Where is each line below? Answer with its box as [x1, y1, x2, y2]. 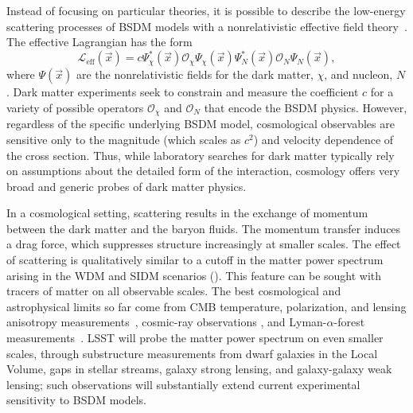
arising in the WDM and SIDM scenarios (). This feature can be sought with [6, 267, 382, 283]
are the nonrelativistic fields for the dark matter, [76, 66, 314, 83]
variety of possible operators [6, 99, 144, 115]
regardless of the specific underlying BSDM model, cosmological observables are [6, 115, 395, 132]
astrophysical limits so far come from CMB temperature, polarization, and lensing [6, 298, 407, 314]
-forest [333, 314, 365, 330]
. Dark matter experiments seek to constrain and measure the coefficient [6, 84, 359, 100]
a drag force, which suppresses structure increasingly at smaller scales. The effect [6, 236, 401, 252]
